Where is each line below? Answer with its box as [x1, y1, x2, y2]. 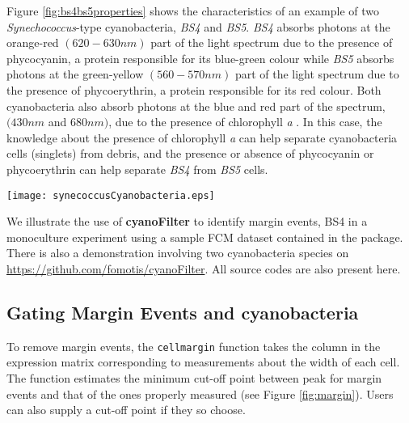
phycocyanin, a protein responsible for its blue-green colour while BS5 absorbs [6, 49, 394, 66]
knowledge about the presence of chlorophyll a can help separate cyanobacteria [6, 129, 398, 146]
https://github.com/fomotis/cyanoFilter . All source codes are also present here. [6, 260, 401, 277]
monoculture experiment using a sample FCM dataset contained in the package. [6, 228, 403, 245]
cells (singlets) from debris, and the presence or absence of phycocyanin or [6, 145, 374, 162]
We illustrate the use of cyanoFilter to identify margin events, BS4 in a [6, 213, 368, 230]
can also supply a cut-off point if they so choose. [6, 401, 246, 418]
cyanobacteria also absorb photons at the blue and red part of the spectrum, [6, 97, 386, 114]
